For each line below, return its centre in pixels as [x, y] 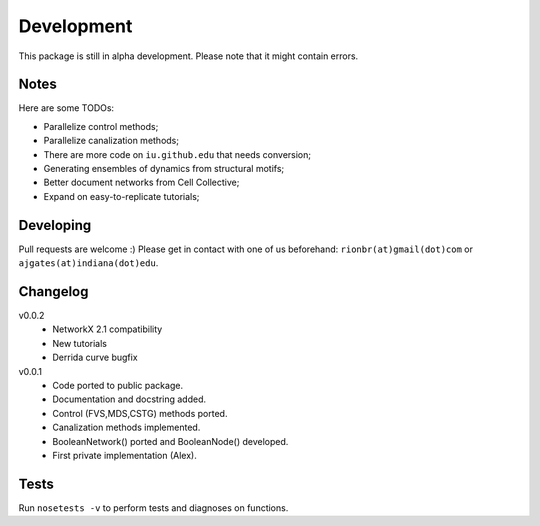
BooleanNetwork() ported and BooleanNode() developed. [170, 441]
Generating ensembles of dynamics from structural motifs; [164, 169]
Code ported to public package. [118, 385]
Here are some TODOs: [66, 108]
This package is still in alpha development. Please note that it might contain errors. [188, 56]
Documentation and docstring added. [129, 399]
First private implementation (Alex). [124, 455]
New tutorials [79, 343]
